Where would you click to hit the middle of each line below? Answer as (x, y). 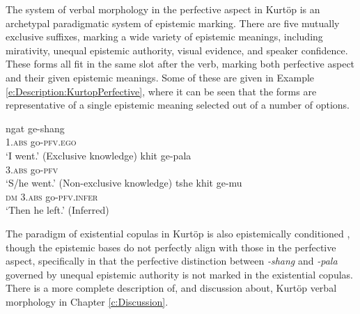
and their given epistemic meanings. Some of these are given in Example (160, 77)
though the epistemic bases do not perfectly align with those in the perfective (171, 247)
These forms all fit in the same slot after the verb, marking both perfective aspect (180, 64)
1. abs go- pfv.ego (41, 142)
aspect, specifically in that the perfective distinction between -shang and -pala (172, 261)
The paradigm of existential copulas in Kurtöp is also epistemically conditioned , (178, 233)
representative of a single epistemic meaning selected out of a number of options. (178, 105)
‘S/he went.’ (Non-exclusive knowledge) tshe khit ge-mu (124, 183)
